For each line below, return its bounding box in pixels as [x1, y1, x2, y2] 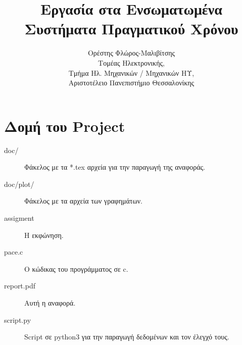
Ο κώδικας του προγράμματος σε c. [24, 263, 128, 274]
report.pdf [4, 280, 35, 291]
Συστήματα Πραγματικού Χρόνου [24, 18, 238, 39]
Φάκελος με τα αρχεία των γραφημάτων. [24, 195, 142, 206]
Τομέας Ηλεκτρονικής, [98, 57, 165, 68]
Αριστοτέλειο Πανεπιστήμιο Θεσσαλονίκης [68, 77, 195, 88]
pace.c [4, 247, 23, 257]
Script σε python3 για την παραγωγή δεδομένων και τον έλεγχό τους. [24, 331, 229, 342]
